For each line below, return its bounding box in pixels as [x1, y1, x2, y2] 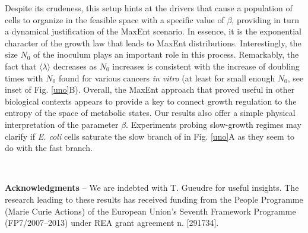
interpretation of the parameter [5, 118, 119, 130]
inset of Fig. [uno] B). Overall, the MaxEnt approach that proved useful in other [5, 83, 295, 96]
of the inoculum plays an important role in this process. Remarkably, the [33, 48, 299, 61]
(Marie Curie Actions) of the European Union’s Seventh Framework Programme [5, 204, 296, 217]
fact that [5, 59, 37, 72]
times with [5, 71, 43, 84]
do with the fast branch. [5, 141, 93, 154]
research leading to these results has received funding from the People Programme [5, 193, 303, 205]
